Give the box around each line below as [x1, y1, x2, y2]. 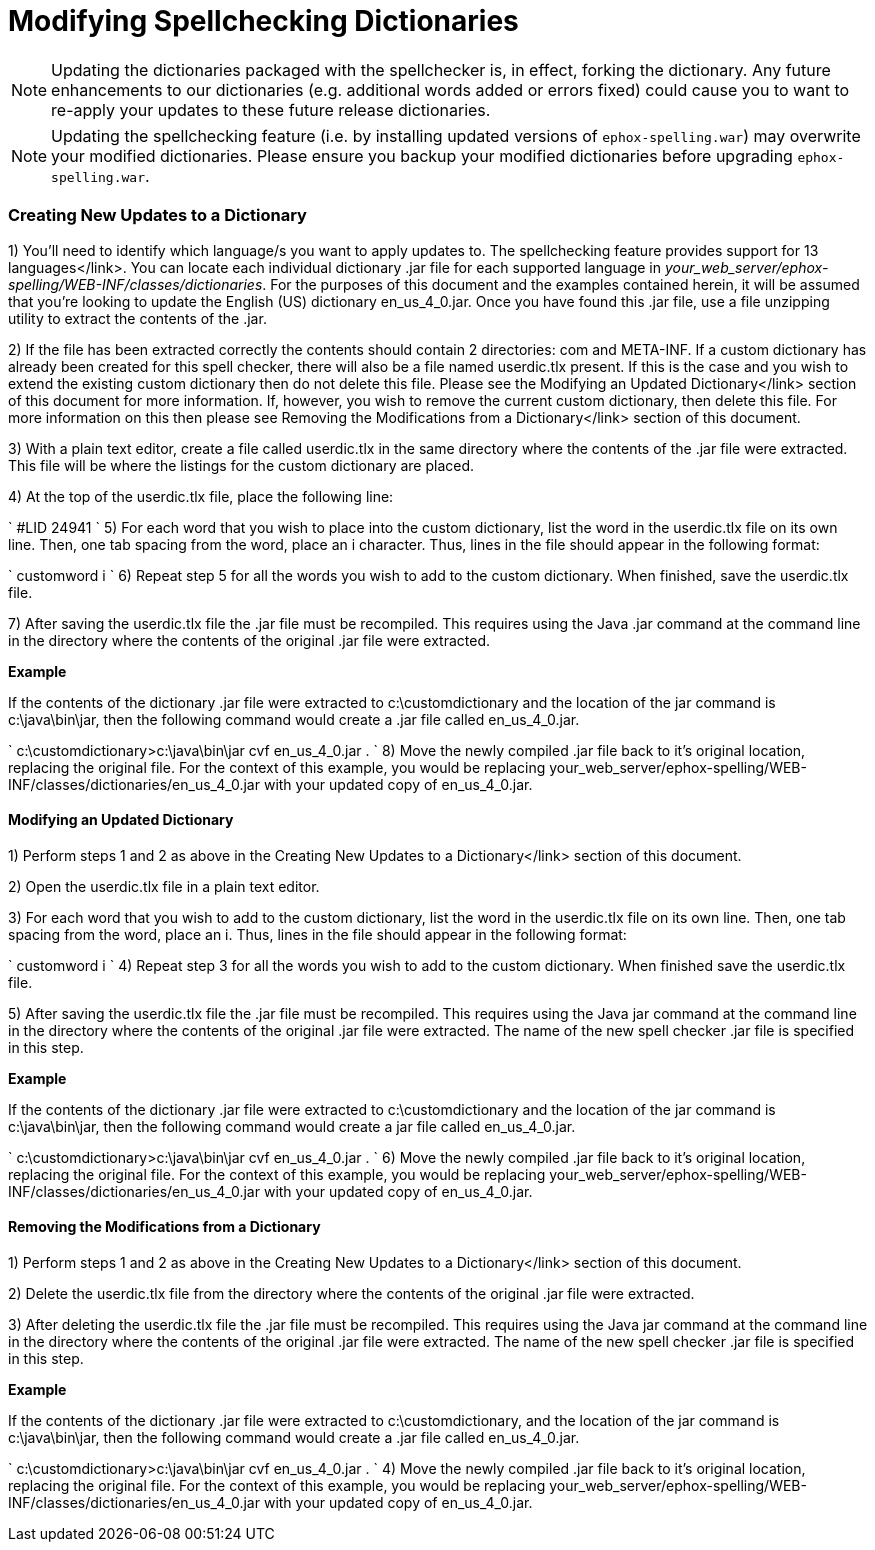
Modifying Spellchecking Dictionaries [8, 4, 519, 38]
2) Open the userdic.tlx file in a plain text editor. [8, 877, 320, 895]
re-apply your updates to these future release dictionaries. [51, 99, 491, 120]
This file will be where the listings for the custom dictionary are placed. [8, 456, 475, 474]
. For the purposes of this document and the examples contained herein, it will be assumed [262, 275, 860, 293]
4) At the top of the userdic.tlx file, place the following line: [8, 487, 394, 505]
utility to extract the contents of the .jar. [8, 309, 267, 327]
